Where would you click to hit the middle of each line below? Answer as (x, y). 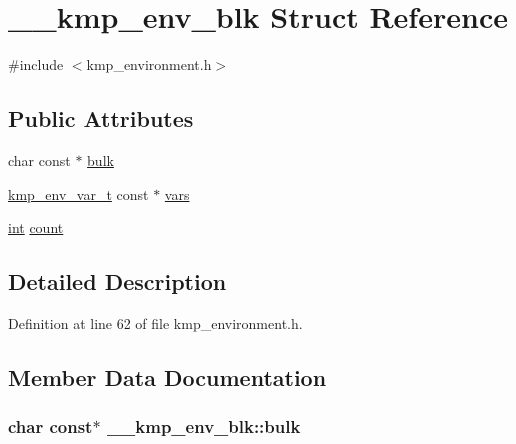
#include (36, 64)
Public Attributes (101, 118)
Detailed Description (117, 281)
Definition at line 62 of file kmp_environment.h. (155, 322)
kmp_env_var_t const (78, 193)
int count (36, 227)
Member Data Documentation (167, 376)
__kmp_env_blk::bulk (203, 426)
